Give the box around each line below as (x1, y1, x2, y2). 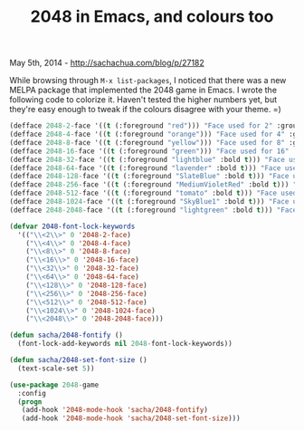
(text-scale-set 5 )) (17, 364, 95, 373)
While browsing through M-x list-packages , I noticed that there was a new (9, 75, 287, 86)
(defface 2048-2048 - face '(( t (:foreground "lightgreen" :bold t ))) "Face (9, 206, 298, 215)
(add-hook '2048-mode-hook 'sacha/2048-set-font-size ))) (21, 414, 242, 423)
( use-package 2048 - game (9, 380, 100, 389)
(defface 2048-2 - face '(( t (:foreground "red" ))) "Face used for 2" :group (9, 121, 301, 130)
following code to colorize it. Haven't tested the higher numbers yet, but (9, 94, 278, 105)
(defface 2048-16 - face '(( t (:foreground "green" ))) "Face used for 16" (9, 147, 290, 156)
